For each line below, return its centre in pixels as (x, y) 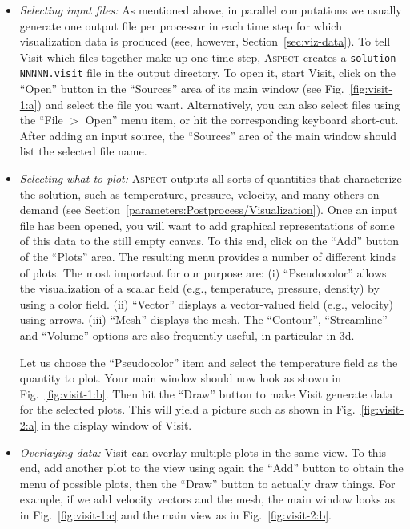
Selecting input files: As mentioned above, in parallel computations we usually (211, 10)
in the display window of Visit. (117, 424)
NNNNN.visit (51, 74)
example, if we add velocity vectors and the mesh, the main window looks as (207, 499)
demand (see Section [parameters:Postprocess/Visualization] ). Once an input (209, 210)
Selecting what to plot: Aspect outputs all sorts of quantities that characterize (211, 178)
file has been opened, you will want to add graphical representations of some (207, 225)
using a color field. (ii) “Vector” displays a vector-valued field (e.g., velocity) (207, 303)
